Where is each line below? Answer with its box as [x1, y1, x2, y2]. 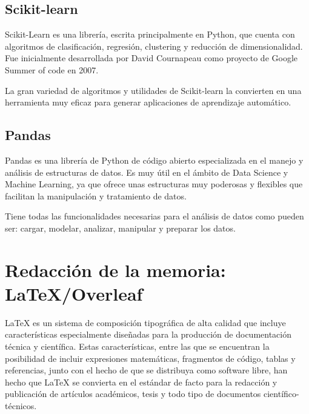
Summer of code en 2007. [5, 63, 99, 76]
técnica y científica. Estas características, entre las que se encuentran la [5, 340, 270, 353]
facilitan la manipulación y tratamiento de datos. [5, 189, 187, 202]
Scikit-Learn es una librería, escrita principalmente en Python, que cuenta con [5, 28, 295, 41]
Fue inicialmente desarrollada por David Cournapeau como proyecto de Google [5, 52, 297, 64]
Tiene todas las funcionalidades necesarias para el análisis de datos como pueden [5, 210, 304, 222]
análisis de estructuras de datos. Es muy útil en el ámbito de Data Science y [5, 165, 288, 178]
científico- [264, 387, 299, 400]
